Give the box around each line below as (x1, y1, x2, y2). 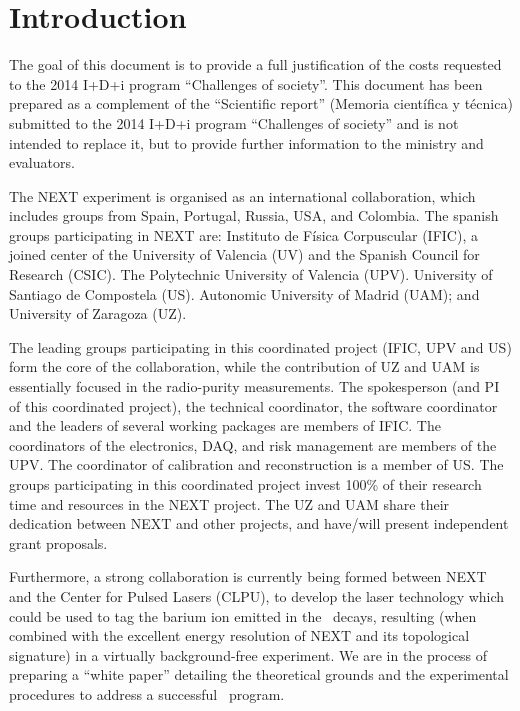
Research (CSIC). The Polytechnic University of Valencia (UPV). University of (9, 264, 493, 285)
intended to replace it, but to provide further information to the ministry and (9, 132, 484, 153)
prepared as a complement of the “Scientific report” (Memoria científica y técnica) (9, 93, 513, 114)
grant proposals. (9, 532, 108, 553)
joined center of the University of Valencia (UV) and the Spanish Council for (9, 244, 480, 265)
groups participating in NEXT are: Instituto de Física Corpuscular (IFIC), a (9, 224, 478, 245)
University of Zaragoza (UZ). (9, 303, 187, 324)
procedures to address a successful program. (9, 683, 285, 704)
